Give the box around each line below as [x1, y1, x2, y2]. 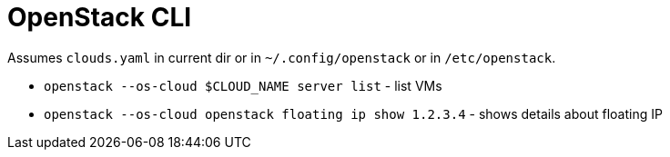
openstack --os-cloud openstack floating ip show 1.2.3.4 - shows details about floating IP [44, 105, 663, 122]
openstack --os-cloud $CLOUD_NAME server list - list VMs [44, 77, 442, 93]
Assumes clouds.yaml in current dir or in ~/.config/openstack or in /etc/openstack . [7, 49, 556, 65]
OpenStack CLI [7, 2, 192, 33]
